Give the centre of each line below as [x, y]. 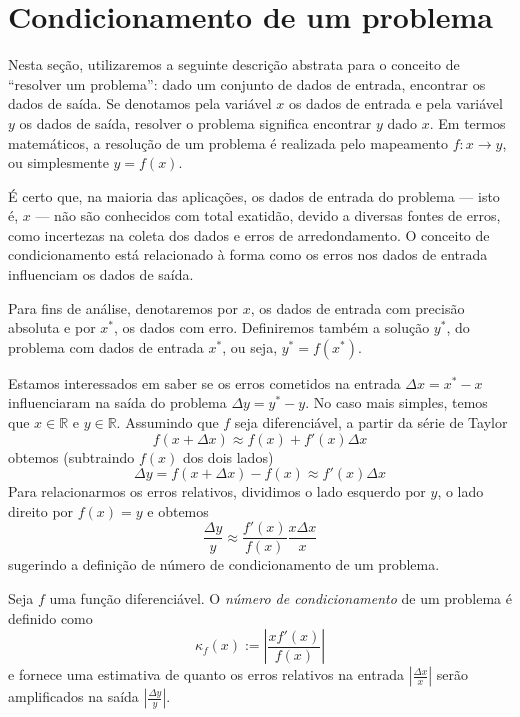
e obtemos [178, 510]
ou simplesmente [58, 162]
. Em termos [467, 122]
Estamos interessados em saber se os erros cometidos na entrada [204, 382]
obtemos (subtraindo [71, 456]
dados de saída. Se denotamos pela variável [140, 103]
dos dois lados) [228, 456]
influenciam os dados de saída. [101, 274]
